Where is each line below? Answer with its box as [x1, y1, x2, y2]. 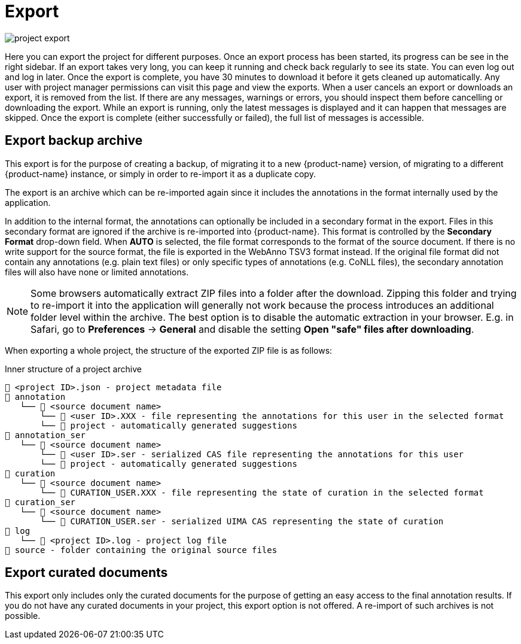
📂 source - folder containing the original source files [5, 545, 278, 555]
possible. [5, 610, 41, 621]
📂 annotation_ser [5, 430, 86, 440]
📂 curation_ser [5, 497, 76, 507]
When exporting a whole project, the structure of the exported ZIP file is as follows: [5, 345, 333, 356]
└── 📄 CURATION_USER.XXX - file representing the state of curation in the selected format [40, 487, 484, 497]
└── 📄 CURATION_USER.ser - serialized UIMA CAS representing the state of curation [40, 516, 444, 526]
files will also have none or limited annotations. [5, 266, 189, 277]
